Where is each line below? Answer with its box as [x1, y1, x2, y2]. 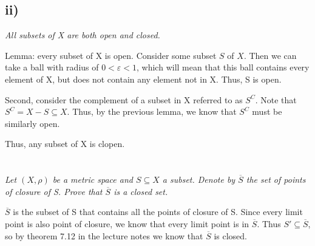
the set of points [246, 173, 306, 186]
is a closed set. [113, 185, 168, 197]
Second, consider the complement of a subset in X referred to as [5, 93, 243, 106]
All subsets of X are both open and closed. [5, 29, 160, 41]
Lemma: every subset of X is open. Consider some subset [5, 49, 217, 61]
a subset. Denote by [162, 173, 235, 186]
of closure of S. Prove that [5, 185, 103, 197]
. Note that [255, 93, 297, 106]
